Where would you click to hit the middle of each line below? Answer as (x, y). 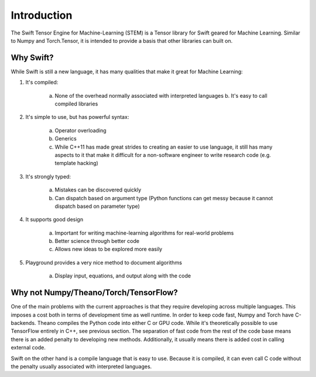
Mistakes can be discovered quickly (98, 190)
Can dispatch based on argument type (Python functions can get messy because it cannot (164, 198)
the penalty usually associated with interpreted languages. (81, 366)
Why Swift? (32, 58)
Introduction (42, 15)
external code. (28, 348)
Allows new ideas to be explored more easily (109, 249)
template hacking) (77, 163)
